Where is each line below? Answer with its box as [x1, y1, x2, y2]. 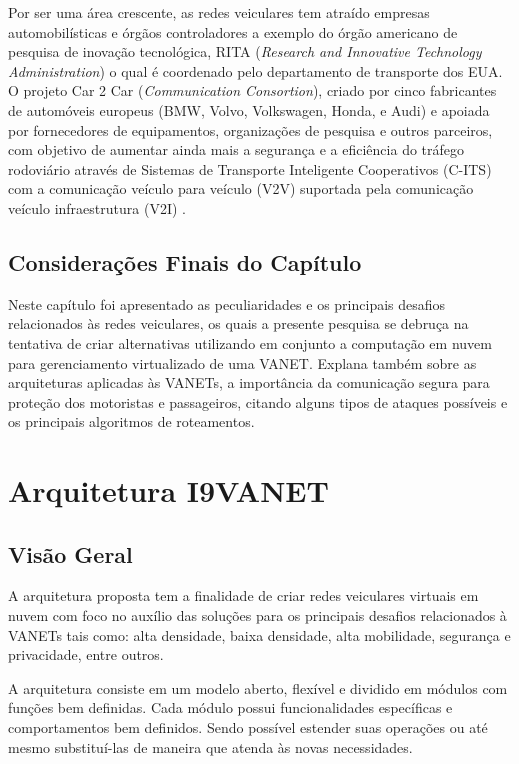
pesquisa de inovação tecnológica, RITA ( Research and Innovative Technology [8, 41, 482, 62]
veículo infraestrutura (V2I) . [8, 197, 186, 218]
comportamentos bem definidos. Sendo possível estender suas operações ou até [8, 717, 488, 738]
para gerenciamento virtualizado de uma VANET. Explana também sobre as [8, 352, 477, 373]
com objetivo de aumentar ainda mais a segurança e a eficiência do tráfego [8, 139, 465, 160]
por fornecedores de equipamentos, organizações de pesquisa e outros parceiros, [8, 119, 493, 140]
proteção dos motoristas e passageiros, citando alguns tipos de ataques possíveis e [8, 391, 508, 412]
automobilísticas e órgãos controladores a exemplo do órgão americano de [8, 21, 458, 42]
